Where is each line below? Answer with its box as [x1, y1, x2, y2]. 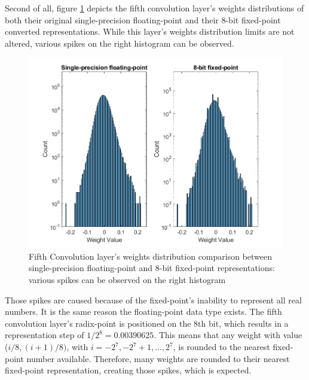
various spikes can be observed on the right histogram [29, 273, 226, 286]
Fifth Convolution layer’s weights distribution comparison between [29, 250, 273, 262]
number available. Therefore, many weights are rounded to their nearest [26, 352, 290, 364]
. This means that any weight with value [154, 329, 302, 341]
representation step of [5, 329, 84, 341]
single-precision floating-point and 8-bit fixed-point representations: [29, 262, 275, 274]
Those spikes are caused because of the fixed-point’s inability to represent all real [5, 293, 302, 306]
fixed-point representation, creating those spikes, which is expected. [5, 364, 252, 376]
